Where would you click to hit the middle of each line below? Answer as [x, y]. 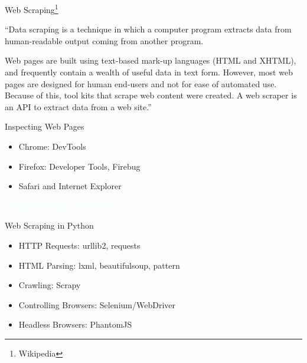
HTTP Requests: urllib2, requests [79, 245]
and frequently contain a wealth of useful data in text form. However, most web [149, 72]
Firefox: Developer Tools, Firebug [79, 166]
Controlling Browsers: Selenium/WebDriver [97, 304]
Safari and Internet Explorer [70, 186]
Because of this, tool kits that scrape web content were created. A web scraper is [151, 95]
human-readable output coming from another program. [104, 40]
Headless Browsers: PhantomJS [75, 324]
